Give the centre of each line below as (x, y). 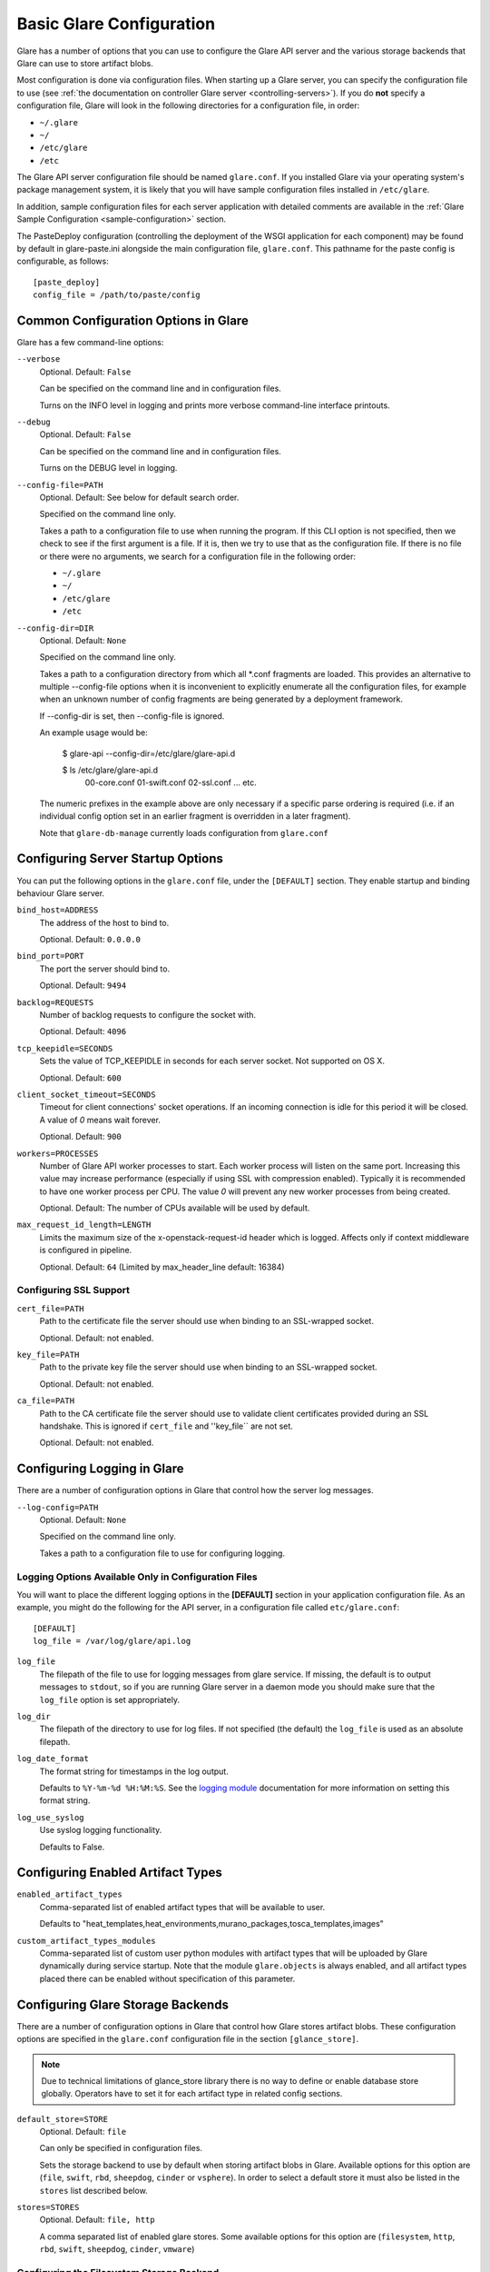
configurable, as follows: (63, 261)
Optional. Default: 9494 (83, 985)
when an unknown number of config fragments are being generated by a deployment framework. (221, 699)
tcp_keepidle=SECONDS (65, 1048)
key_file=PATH (48, 1355)
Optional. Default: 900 (80, 1137)
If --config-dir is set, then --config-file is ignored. (132, 716)
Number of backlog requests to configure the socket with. (148, 1015)
